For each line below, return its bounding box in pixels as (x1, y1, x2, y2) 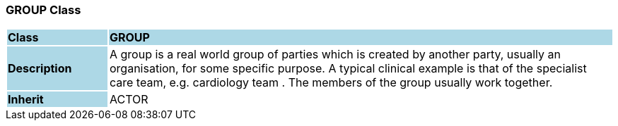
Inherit (8, 92, 44, 107)
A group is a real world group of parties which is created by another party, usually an (109, 47, 561, 62)
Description (8, 61, 72, 76)
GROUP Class (6, 3, 81, 17)
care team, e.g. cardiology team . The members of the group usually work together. (109, 75, 553, 90)
